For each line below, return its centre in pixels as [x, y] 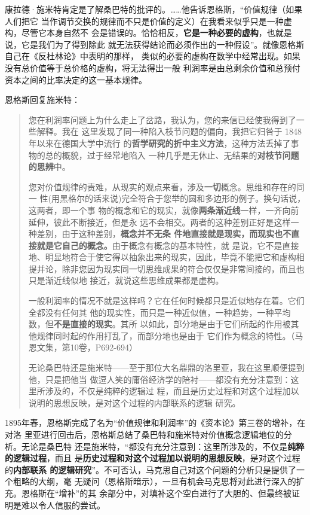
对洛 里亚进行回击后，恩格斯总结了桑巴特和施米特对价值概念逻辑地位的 [144, 434]
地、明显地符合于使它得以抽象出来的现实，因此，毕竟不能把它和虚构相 [166, 257]
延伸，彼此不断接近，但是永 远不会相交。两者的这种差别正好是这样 [159, 222]
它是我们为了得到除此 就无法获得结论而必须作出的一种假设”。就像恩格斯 [163, 44]
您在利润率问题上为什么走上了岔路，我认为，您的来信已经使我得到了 [162, 119]
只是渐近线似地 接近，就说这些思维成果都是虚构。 [126, 280]
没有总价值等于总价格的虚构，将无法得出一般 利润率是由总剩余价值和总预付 [153, 67]
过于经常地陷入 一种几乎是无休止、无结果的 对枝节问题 [193, 155]
